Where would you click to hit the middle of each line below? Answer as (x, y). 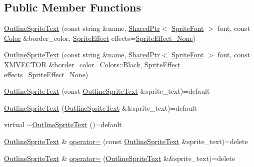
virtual (14, 124)
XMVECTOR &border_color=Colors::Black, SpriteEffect (92, 64)
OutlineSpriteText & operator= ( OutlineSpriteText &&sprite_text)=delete (119, 158)
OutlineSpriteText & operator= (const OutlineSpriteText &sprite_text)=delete (126, 141)
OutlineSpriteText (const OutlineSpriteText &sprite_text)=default (107, 91)
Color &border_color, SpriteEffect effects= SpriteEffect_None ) (100, 38)
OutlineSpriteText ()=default (77, 124)
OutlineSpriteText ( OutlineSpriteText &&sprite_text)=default (100, 107)
